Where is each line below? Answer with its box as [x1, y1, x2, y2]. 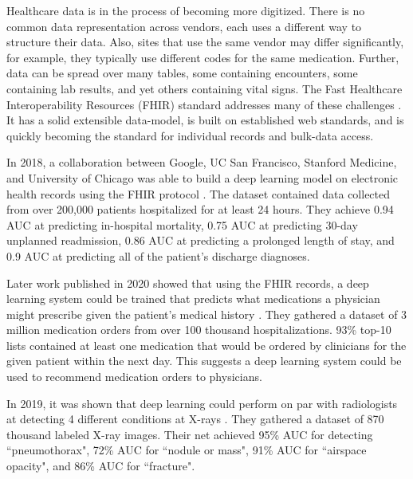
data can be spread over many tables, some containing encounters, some [6, 65, 358, 81]
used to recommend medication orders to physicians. [6, 368, 262, 385]
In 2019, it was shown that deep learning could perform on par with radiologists [6, 395, 398, 411]
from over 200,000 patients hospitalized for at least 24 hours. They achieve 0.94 [6, 201, 394, 218]
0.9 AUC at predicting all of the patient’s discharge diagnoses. [6, 247, 310, 264]
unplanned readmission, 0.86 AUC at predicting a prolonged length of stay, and [6, 232, 395, 249]
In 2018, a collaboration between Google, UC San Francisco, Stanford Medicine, [6, 154, 397, 171]
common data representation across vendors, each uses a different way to [6, 18, 362, 34]
